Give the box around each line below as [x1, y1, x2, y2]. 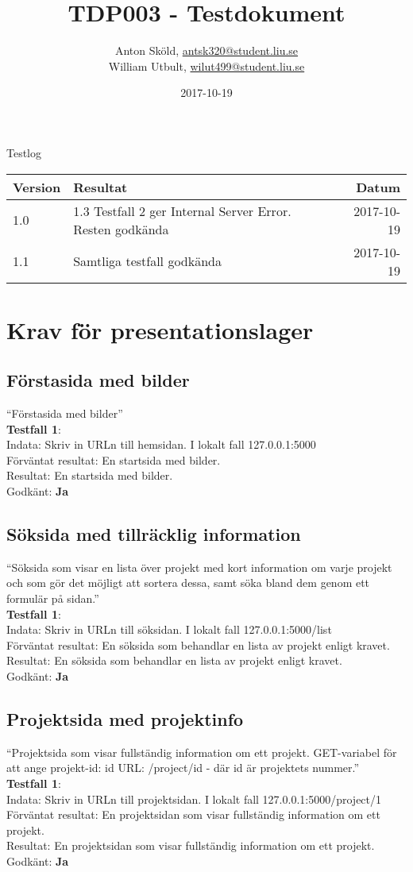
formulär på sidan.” [6, 590, 99, 607]
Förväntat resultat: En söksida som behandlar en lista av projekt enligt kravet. [6, 636, 390, 653]
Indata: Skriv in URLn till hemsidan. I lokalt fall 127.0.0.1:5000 [6, 436, 316, 453]
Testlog [6, 144, 42, 160]
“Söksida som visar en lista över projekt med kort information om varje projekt [6, 558, 392, 575]
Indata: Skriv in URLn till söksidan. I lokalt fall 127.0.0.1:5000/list [6, 621, 332, 638]
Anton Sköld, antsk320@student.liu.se [114, 42, 299, 59]
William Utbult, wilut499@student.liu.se [108, 57, 305, 74]
